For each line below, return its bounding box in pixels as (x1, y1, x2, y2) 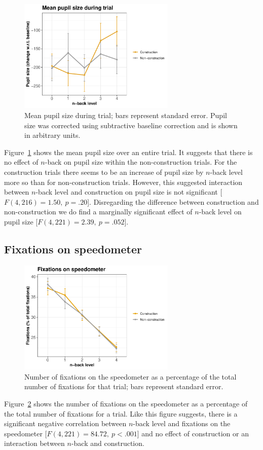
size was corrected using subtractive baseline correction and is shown (24, 120, 238, 130)
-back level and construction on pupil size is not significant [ (35, 186, 222, 197)
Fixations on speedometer (4, 241, 142, 256)
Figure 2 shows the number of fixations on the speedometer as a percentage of (4, 398, 248, 409)
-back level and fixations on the (133, 418, 231, 429)
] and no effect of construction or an (137, 428, 249, 438)
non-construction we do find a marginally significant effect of (4, 206, 193, 217)
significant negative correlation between (4, 418, 127, 429)
